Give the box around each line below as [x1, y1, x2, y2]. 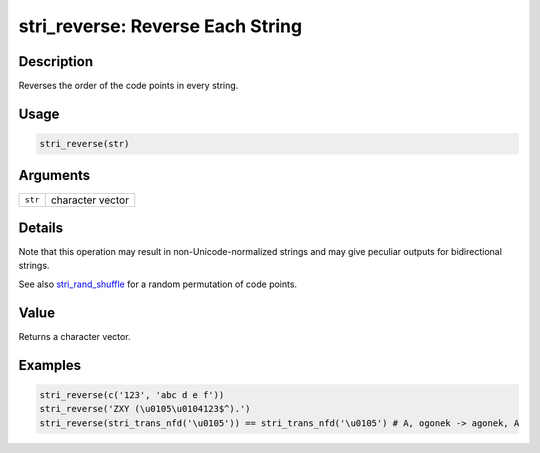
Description [18, 53, 94, 70]
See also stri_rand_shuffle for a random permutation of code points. [18, 278, 298, 290]
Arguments [18, 167, 91, 184]
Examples [18, 356, 82, 374]
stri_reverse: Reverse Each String [18, 15, 303, 37]
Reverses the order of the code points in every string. [18, 80, 239, 92]
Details [18, 219, 64, 236]
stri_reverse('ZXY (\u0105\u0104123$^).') [39, 403, 251, 415]
